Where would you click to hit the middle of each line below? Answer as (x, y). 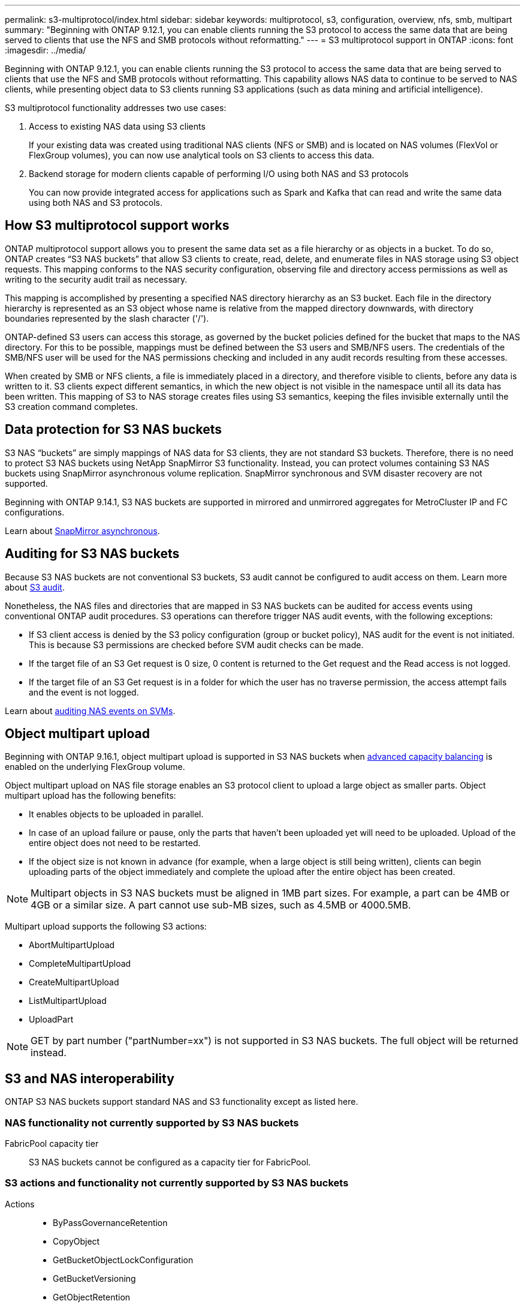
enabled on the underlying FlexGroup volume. (95, 767)
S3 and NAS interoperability (90, 1078)
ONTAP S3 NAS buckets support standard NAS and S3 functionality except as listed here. (182, 1102)
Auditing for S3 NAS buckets (92, 554)
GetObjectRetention (92, 1297)
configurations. (35, 512)
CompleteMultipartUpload (80, 964)
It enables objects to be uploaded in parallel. (116, 814)
